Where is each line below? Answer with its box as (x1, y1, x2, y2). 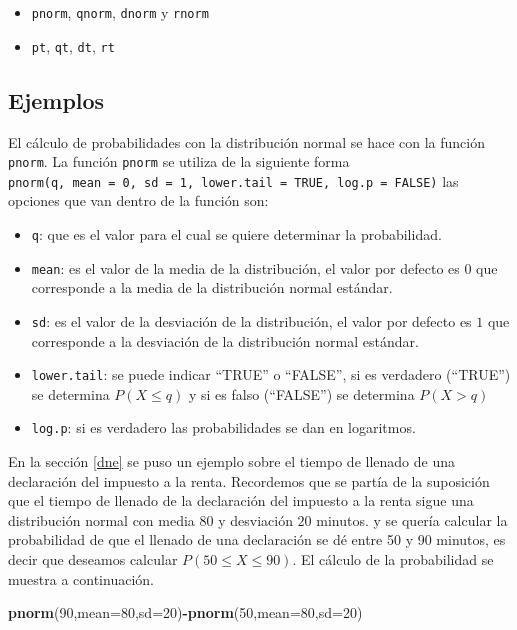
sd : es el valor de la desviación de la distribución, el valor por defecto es (31, 310, 472, 331)
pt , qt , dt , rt (31, 35, 115, 56)
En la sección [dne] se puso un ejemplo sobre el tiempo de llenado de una (8, 451, 455, 472)
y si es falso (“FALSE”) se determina (188, 383, 415, 404)
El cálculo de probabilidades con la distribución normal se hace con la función (8, 131, 485, 152)
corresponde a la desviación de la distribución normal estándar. (31, 330, 419, 351)
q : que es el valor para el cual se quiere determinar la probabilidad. (31, 224, 442, 245)
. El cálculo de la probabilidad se (292, 549, 494, 570)
